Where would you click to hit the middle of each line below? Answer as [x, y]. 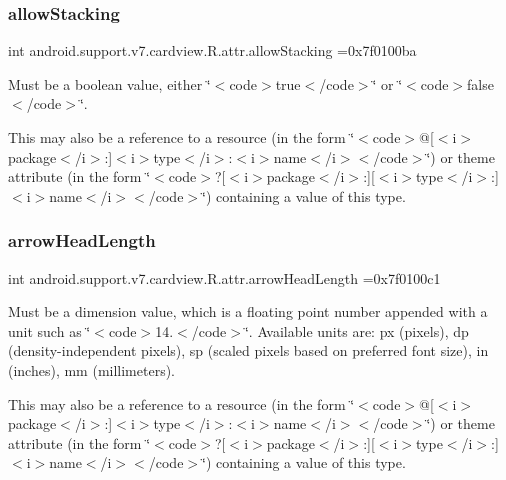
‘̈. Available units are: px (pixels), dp [356, 330]
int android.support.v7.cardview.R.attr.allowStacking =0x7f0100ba [212, 50]
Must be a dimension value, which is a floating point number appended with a [248, 311]
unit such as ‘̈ [49, 330]
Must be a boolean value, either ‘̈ [109, 83]
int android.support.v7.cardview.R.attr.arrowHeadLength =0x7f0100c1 [224, 277]
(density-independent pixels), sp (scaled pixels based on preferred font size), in [248, 350]
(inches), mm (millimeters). [92, 369]
